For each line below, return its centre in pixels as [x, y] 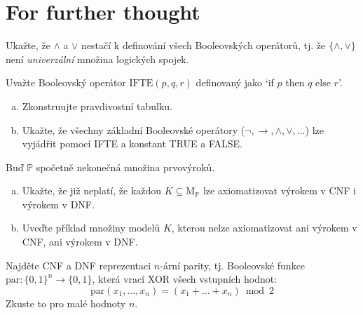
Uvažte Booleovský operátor [66, 82]
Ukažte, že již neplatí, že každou [92, 190]
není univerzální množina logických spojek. [97, 59]
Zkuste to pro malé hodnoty [66, 303]
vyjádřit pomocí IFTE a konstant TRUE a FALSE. [132, 143]
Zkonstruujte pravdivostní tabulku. [97, 106]
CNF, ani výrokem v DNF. [80, 242]
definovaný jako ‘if [235, 82]
